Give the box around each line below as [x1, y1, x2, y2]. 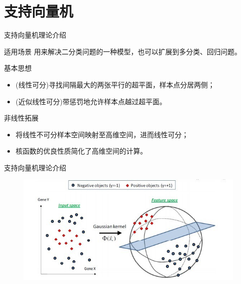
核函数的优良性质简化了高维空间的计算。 [15, 146, 147, 156]
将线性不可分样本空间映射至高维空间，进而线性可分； [15, 129, 189, 139]
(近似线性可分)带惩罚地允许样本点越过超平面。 [15, 96, 166, 106]
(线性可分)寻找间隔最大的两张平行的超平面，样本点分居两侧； [15, 79, 215, 89]
